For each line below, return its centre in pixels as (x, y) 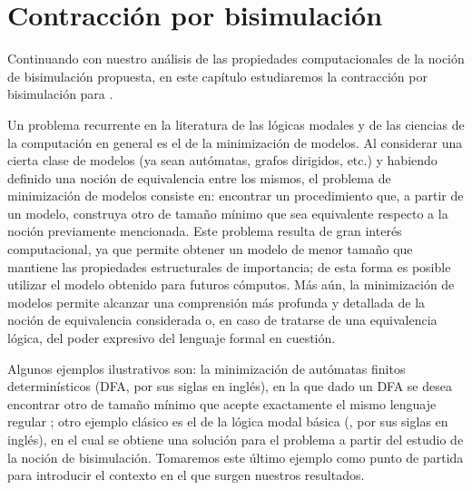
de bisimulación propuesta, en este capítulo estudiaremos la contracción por (217, 76)
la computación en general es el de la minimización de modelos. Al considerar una (235, 142)
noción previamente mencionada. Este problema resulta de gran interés (205, 231)
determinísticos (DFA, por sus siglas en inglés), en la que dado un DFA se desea (230, 386)
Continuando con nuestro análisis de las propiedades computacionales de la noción (236, 59)
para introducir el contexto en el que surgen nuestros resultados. (186, 475)
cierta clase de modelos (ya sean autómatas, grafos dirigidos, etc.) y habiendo (222, 160)
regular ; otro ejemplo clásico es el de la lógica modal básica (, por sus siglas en (228, 421)
